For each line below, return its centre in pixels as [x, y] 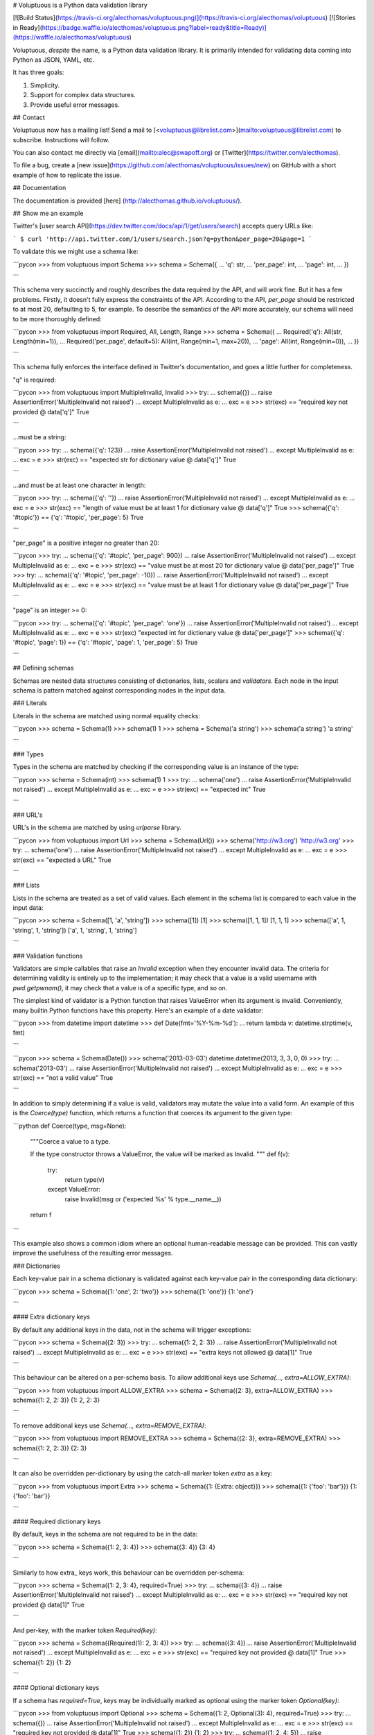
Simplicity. [45, 85]
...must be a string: [39, 437]
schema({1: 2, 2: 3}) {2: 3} [50, 1448]
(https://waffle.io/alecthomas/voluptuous [71, 37]
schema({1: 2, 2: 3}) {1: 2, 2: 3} [56, 1400]
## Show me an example [48, 213]
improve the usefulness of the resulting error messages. [93, 1253]
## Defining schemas [43, 668]
